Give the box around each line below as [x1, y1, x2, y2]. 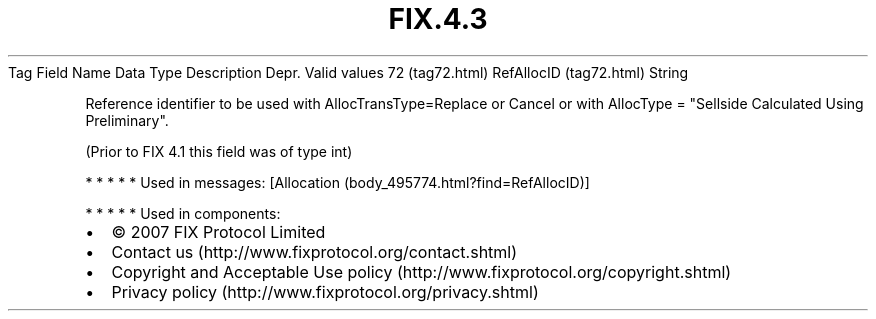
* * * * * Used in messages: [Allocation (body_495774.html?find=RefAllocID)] [85, 173, 590, 191]
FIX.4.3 [388, 2, 488, 36]
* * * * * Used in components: [85, 204, 281, 222]
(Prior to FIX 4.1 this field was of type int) [85, 142, 353, 160]
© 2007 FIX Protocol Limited [111, 221, 326, 242]
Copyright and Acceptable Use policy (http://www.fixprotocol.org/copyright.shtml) [111, 261, 732, 282]
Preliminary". [85, 111, 169, 129]
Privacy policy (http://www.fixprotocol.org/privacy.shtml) [111, 281, 539, 302]
